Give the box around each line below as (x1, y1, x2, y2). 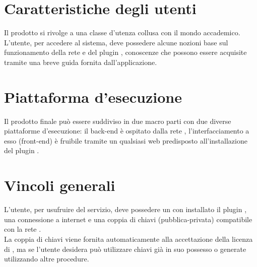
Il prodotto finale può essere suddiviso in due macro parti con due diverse (4, 115, 231, 126)
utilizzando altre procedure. (4, 253, 89, 264)
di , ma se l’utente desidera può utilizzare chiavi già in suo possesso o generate (4, 243, 246, 254)
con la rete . (4, 224, 41, 234)
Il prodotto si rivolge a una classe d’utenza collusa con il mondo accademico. (4, 27, 240, 38)
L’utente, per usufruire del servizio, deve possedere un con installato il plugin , (4, 204, 247, 215)
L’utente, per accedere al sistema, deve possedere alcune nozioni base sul (4, 37, 228, 47)
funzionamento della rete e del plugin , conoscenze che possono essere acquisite (4, 47, 247, 57)
